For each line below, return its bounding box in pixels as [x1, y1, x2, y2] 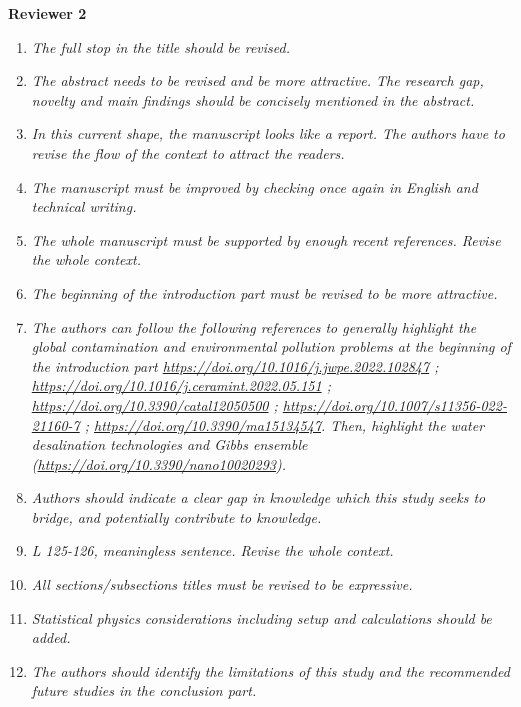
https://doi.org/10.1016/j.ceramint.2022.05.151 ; [31, 375, 331, 396]
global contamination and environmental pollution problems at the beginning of [31, 336, 511, 357]
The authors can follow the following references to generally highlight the [31, 316, 477, 337]
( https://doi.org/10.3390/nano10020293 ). [31, 453, 286, 474]
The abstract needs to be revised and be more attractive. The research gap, [31, 70, 484, 91]
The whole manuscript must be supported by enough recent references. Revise [31, 229, 501, 250]
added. [31, 627, 71, 648]
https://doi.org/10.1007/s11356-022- [282, 394, 507, 415]
